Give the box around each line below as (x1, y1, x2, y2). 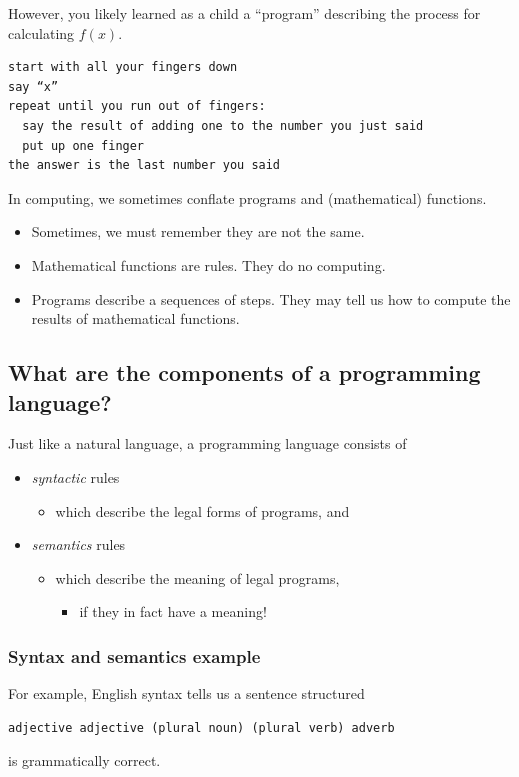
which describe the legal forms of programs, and (55, 500, 350, 521)
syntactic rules (31, 466, 120, 487)
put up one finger (22, 138, 145, 153)
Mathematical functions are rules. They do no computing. (31, 254, 386, 275)
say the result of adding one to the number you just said (22, 118, 424, 133)
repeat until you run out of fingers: (8, 99, 266, 114)
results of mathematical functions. (31, 308, 240, 329)
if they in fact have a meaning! (79, 601, 267, 622)
